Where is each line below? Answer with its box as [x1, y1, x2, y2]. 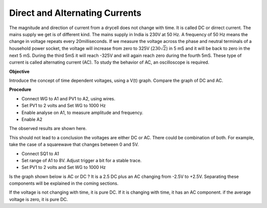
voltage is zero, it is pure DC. [9, 196, 68, 202]
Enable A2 [21, 116, 43, 122]
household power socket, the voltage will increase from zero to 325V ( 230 [9, 45, 161, 51]
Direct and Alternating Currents [9, 7, 142, 18]
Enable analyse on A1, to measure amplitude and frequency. [21, 109, 143, 116]
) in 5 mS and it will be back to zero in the [166, 45, 251, 51]
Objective [9, 68, 30, 74]
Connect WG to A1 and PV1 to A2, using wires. [21, 95, 116, 101]
